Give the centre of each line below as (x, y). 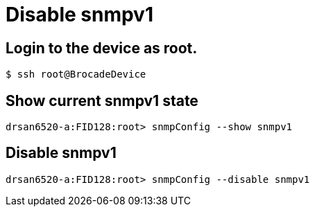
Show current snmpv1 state (102, 100)
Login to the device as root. (102, 48)
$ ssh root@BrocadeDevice (76, 74)
